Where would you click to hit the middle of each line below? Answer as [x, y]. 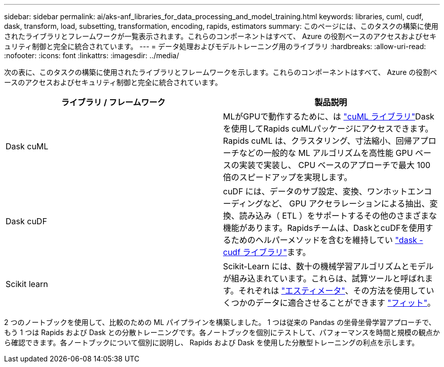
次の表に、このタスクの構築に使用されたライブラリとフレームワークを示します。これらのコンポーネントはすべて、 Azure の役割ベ [221, 72]
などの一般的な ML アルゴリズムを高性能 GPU [326, 153]
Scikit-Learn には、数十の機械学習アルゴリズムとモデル [328, 266]
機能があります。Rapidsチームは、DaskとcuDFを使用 [324, 228]
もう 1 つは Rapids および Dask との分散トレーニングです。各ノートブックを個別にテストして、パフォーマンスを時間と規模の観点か [222, 332]
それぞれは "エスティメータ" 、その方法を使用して [332, 291]
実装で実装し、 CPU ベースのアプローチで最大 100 [335, 165]
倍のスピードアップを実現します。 [288, 177]
